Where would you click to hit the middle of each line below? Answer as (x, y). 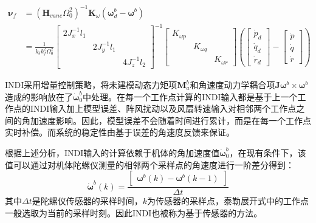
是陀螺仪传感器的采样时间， (87, 201)
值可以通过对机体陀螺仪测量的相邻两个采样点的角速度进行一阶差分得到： (149, 164)
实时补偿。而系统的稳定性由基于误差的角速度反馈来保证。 (120, 132)
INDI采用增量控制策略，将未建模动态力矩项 (91, 85)
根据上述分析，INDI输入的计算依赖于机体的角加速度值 (112, 153)
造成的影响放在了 (39, 96)
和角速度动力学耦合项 (232, 85)
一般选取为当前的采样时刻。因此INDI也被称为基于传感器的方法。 (134, 212)
